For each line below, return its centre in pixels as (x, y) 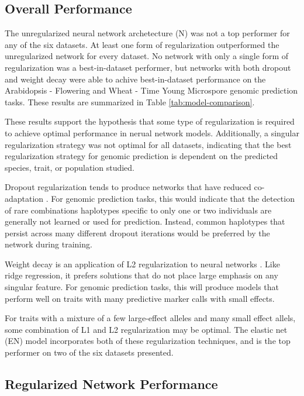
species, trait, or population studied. (70, 167)
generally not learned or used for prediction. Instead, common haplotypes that (145, 221)
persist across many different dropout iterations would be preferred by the (137, 233)
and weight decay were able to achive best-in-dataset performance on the (135, 79)
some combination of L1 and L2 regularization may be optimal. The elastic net (146, 329)
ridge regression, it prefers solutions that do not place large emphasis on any (141, 275)
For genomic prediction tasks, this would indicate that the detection (173, 198)
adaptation (24, 198)
